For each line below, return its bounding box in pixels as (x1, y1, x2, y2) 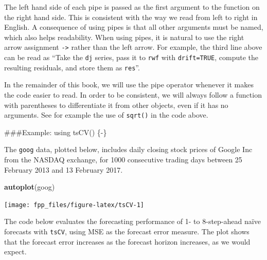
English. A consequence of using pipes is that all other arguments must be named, (4, 22, 263, 32)
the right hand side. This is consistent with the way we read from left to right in (4, 11, 258, 22)
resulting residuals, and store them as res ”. (4, 62, 140, 72)
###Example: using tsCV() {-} (4, 126, 107, 137)
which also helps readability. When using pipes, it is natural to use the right (4, 31, 244, 42)
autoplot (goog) (4, 181, 55, 192)
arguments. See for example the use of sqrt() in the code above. (4, 109, 208, 120)
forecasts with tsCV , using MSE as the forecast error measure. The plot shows (4, 226, 250, 237)
